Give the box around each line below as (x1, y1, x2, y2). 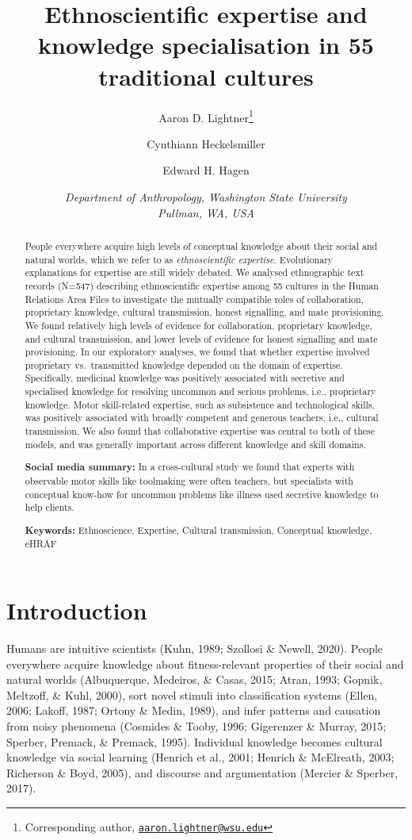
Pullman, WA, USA (158, 204, 254, 221)
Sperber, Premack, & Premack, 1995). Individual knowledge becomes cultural (6, 733, 383, 750)
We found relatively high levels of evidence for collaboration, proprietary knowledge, (25, 318, 372, 332)
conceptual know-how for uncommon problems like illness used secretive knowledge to (25, 487, 379, 501)
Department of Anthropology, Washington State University (65, 188, 347, 205)
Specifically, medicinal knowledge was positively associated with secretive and (25, 371, 345, 385)
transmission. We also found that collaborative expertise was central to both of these (25, 424, 375, 438)
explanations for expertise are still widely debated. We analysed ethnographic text (25, 266, 364, 279)
